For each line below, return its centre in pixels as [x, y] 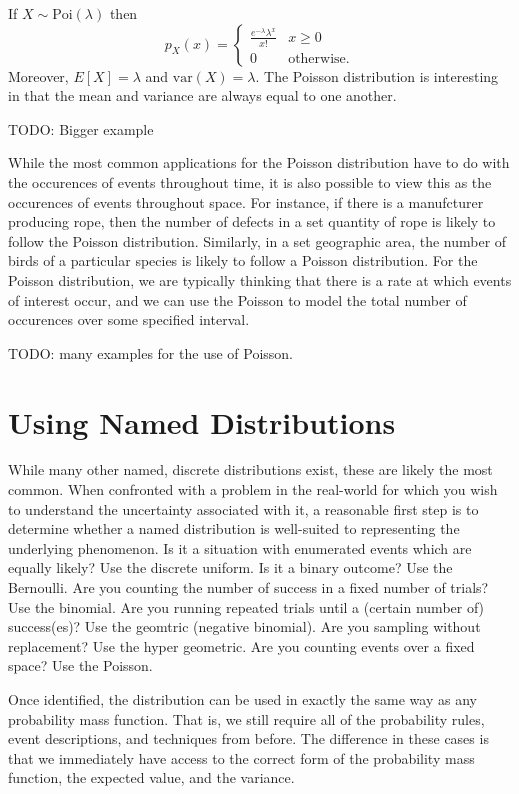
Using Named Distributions [202, 421]
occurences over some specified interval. [129, 319]
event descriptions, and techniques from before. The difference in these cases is [248, 738]
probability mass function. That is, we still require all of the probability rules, [246, 718]
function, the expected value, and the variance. [151, 777]
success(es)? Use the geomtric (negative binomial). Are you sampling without [244, 626]
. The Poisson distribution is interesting [377, 75]
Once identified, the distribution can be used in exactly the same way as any [242, 698]
